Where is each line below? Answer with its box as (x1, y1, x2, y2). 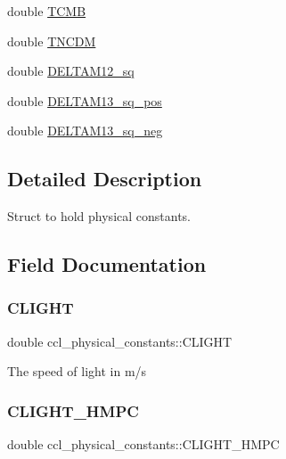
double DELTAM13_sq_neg (7, 121, 163, 140)
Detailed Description (7, 165, 202, 193)
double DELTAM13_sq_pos (7, 91, 162, 110)
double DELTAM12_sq (7, 61, 135, 80)
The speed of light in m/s (7, 362, 147, 381)
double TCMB (7, 2, 86, 20)
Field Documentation (7, 250, 207, 278)
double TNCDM (7, 31, 96, 50)
